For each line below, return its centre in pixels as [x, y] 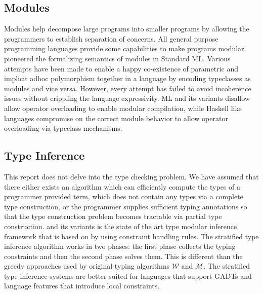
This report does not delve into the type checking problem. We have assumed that [131, 176]
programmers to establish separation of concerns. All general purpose [111, 38]
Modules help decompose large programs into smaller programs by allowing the [127, 29]
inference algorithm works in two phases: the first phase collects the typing [120, 246]
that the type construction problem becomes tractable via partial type [113, 216]
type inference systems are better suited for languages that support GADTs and [128, 275]
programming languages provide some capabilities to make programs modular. [125, 48]
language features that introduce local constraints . [82, 286]
